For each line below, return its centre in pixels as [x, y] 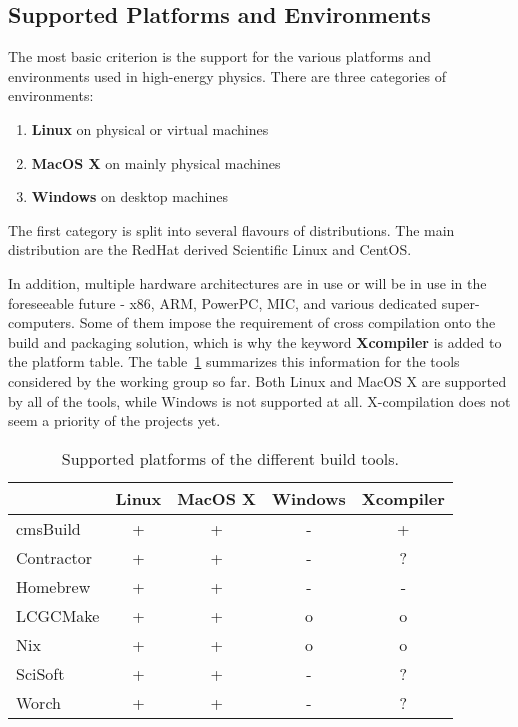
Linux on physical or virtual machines [150, 128]
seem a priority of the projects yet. [114, 420]
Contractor [54, 557]
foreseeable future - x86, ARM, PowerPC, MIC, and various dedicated [223, 302]
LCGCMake [58, 615]
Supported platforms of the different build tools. [230, 458]
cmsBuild [48, 528]
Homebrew [53, 586]
